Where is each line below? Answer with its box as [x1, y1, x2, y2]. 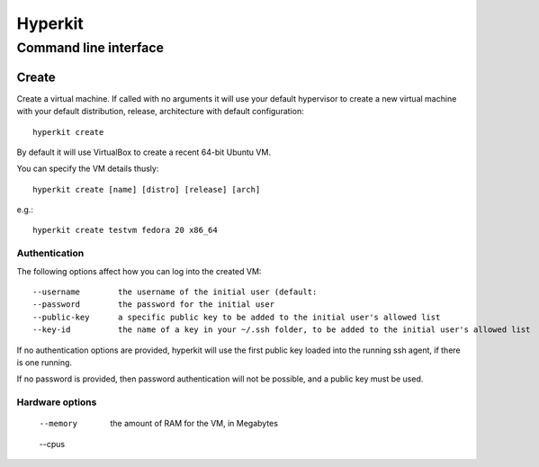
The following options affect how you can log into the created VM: [16, 265, 262, 276]
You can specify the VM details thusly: [16, 163, 159, 175]
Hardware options [16, 396, 97, 409]
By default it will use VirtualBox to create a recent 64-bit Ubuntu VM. [16, 147, 272, 157]
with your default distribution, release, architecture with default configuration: [16, 106, 305, 117]
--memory [39, 418, 78, 429]
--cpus [39, 438, 66, 449]
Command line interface [16, 40, 165, 56]
